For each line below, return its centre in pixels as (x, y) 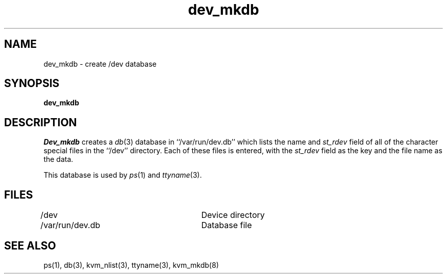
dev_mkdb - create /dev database (100, 64)
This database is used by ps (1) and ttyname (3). (123, 175)
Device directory (233, 215)
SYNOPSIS (32, 84)
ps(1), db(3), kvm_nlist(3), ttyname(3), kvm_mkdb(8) (131, 265)
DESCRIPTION (41, 122)
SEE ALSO (30, 245)
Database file (227, 225)
